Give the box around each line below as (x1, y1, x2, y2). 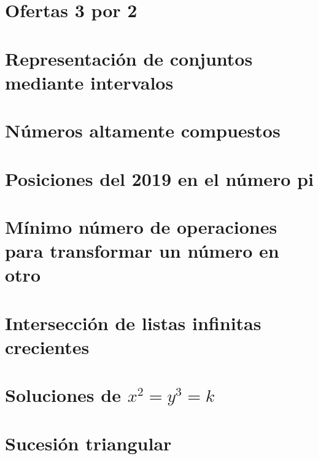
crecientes (5, 334, 90, 359)
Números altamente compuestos (5, 118, 281, 143)
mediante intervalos (5, 69, 174, 94)
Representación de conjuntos (5, 45, 253, 71)
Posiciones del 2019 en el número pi (5, 166, 314, 191)
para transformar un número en (5, 238, 279, 263)
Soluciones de (5, 382, 121, 407)
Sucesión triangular (5, 430, 172, 455)
